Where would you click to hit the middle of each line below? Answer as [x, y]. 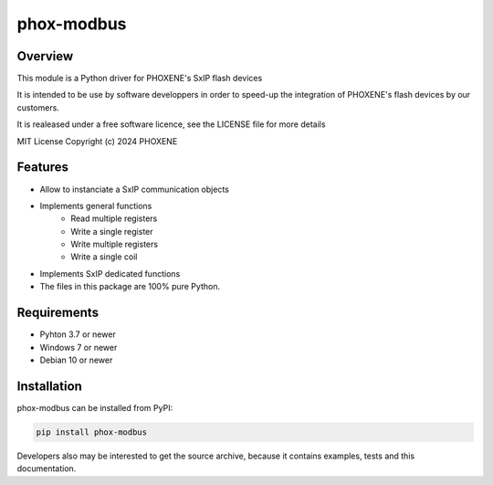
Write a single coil [104, 257]
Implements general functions [96, 206]
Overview [45, 56]
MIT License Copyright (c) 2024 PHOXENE [97, 141]
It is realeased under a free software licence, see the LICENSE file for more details [171, 124]
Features [42, 168]
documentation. [47, 469]
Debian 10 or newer [76, 360]
